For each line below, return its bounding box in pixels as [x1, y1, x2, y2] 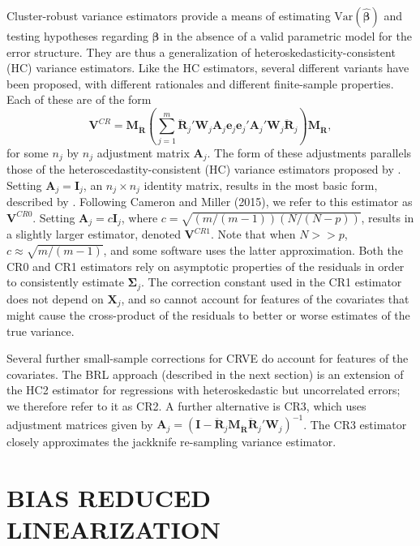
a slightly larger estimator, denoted [6, 226, 181, 243]
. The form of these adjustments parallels [207, 144, 412, 161]
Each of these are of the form [6, 91, 152, 108]
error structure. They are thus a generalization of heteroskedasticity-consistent [6, 43, 396, 60]
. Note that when [210, 226, 296, 243]
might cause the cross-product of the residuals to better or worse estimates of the [6, 307, 410, 324]
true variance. [6, 322, 75, 339]
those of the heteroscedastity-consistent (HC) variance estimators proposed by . [6, 161, 401, 178]
